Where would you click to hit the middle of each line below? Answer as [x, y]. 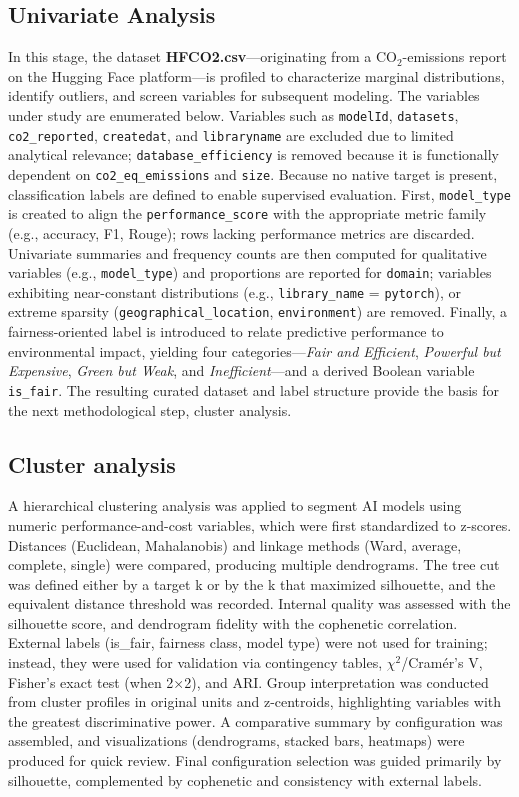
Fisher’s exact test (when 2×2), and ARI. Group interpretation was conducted [248, 681]
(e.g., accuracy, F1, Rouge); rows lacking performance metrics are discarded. [241, 232]
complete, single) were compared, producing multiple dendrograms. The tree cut [254, 564]
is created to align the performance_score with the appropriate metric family [247, 213]
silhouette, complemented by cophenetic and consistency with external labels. [245, 779]
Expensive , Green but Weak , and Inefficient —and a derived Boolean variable [241, 370]
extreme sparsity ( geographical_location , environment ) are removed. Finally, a [258, 311]
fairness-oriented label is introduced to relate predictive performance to [226, 331]
